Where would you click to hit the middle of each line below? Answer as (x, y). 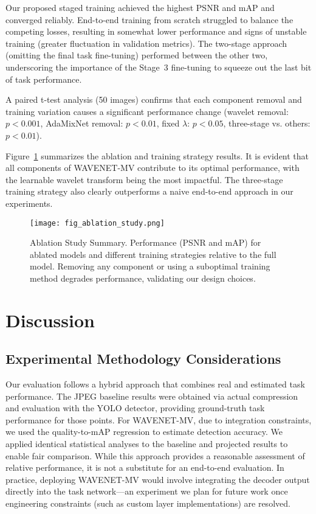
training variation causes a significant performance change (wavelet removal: (147, 111)
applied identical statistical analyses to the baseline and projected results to (147, 444)
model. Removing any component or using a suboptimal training (150, 266)
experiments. (29, 203)
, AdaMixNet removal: (82, 123)
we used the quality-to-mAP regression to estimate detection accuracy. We (144, 432)
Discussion (50, 320)
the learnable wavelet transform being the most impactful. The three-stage (144, 179)
